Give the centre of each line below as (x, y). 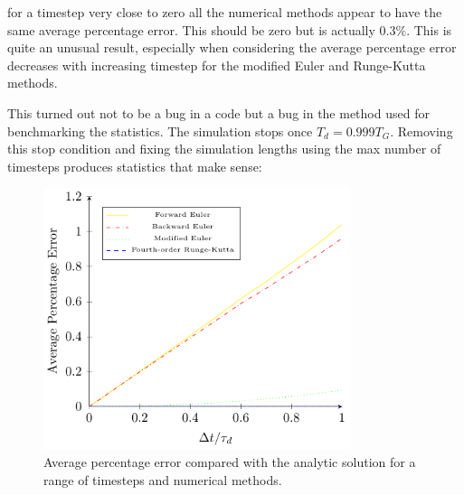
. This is (429, 29)
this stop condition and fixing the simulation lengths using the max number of (224, 149)
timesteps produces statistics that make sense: (135, 166)
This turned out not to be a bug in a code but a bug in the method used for (218, 112)
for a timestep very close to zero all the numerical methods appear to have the (225, 12)
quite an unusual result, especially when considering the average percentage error (232, 47)
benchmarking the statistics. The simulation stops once (160, 131)
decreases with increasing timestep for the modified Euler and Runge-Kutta (217, 65)
